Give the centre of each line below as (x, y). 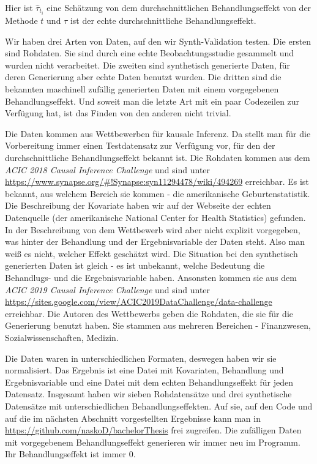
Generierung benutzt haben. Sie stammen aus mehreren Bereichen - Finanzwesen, (158, 325)
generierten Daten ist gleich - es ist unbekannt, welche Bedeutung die (135, 265)
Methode (21, 21)
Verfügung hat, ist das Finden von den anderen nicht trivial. (118, 113)
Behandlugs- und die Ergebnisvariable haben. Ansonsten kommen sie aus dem (151, 277)
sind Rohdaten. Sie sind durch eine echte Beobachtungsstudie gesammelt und (150, 53)
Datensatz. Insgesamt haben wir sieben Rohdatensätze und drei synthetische (148, 394)
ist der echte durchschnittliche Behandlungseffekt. (163, 21)
